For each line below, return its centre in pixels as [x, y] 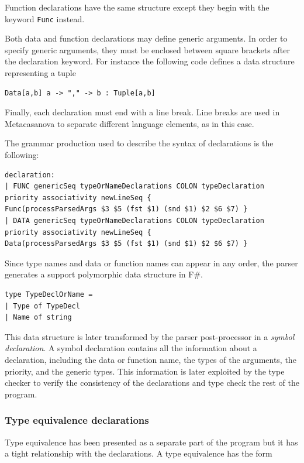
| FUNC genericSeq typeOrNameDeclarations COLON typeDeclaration [134, 186]
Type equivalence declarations [77, 420]
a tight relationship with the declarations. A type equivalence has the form [139, 453]
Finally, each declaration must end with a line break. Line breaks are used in [142, 112]
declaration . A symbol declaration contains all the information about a [131, 348]
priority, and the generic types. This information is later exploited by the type [145, 371]
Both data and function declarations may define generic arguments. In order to [146, 38]
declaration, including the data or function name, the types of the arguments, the [151, 359]
